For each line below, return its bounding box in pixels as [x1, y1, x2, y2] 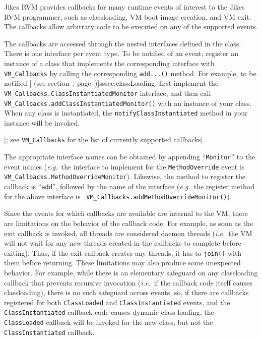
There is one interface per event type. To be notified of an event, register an [4, 48, 239, 59]
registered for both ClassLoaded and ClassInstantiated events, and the [4, 297, 230, 307]
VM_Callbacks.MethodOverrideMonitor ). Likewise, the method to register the [4, 171, 246, 182]
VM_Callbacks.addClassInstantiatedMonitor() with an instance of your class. [4, 97, 252, 108]
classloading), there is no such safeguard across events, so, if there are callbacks [4, 287, 249, 298]
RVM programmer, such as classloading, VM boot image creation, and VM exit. [4, 11, 251, 22]
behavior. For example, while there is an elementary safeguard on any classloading [4, 267, 258, 277]
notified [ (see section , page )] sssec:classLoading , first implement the [4, 78, 219, 88]
